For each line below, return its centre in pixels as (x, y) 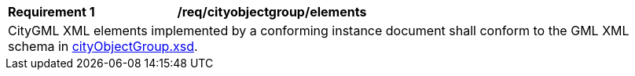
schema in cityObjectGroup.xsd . (103, 46)
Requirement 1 (51, 12)
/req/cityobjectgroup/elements (272, 12)
